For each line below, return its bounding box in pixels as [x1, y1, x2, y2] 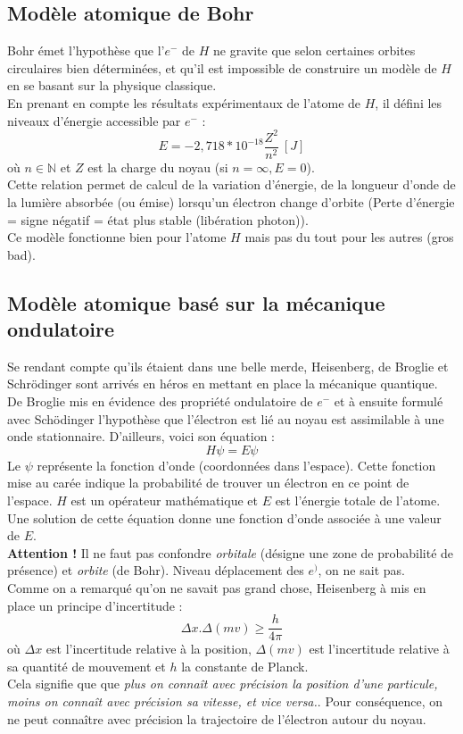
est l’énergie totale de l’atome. [275, 491, 441, 510]
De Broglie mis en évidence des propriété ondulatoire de [7, 392, 313, 411]
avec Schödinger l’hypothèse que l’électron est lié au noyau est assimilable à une [7, 409, 444, 428]
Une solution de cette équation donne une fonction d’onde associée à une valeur [7, 508, 442, 527]
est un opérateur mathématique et [70, 491, 258, 510]
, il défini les [375, 93, 442, 112]
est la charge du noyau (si [87, 157, 228, 176]
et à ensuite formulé [334, 392, 443, 411]
